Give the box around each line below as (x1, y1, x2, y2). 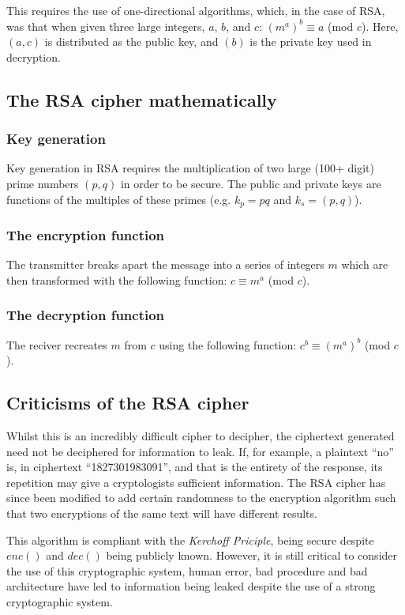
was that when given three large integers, (6, 17, 205, 34)
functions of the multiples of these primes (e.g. (6, 191, 231, 207)
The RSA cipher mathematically (6, 87, 277, 111)
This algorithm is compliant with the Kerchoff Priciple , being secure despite (6, 531, 374, 548)
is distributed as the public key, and (44, 33, 219, 50)
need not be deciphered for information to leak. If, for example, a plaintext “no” (6, 443, 394, 459)
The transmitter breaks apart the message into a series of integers (6, 256, 324, 273)
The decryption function (6, 305, 165, 325)
